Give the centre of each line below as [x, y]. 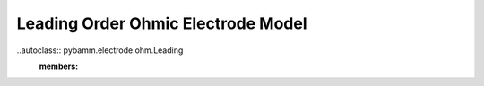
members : [59, 66]
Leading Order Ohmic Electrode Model [162, 23]
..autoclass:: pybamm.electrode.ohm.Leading [100, 50]
